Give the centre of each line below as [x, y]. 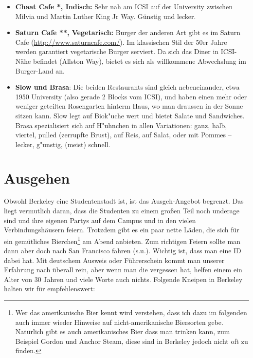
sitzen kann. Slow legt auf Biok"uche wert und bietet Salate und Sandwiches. [130, 115]
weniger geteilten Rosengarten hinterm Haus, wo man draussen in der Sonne [129, 106]
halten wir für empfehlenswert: [50, 289]
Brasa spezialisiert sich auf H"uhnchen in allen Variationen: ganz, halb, [121, 125]
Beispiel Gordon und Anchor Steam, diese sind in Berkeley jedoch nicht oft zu [132, 341]
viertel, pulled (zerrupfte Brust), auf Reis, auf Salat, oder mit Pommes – [123, 135]
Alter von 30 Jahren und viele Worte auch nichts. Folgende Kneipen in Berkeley [123, 279]
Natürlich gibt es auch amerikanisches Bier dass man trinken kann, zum [123, 331]
